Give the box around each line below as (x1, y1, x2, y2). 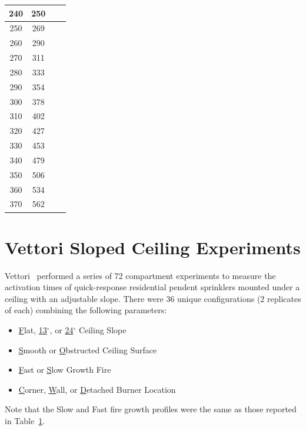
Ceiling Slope (78, 324, 127, 336)
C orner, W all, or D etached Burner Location (18, 383, 176, 395)
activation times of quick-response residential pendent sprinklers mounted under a (5, 281, 300, 293)
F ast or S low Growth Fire (18, 363, 111, 376)
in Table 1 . (5, 415, 45, 427)
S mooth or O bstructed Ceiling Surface (18, 343, 157, 356)
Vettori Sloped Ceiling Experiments (5, 235, 301, 259)
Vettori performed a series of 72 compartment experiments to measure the (5, 269, 276, 281)
